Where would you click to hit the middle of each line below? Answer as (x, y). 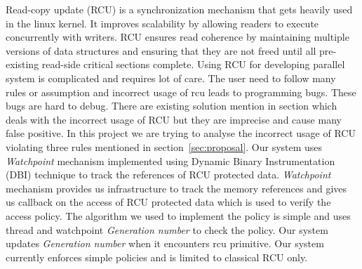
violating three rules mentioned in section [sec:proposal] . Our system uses (164, 146)
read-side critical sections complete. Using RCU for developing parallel (193, 64)
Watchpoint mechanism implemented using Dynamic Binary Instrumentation (170, 160)
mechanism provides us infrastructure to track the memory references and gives (176, 188)
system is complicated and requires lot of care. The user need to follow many (171, 78)
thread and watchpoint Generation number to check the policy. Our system (167, 229)
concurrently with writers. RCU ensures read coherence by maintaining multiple (177, 37)
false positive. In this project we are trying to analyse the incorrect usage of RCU (181, 133)
